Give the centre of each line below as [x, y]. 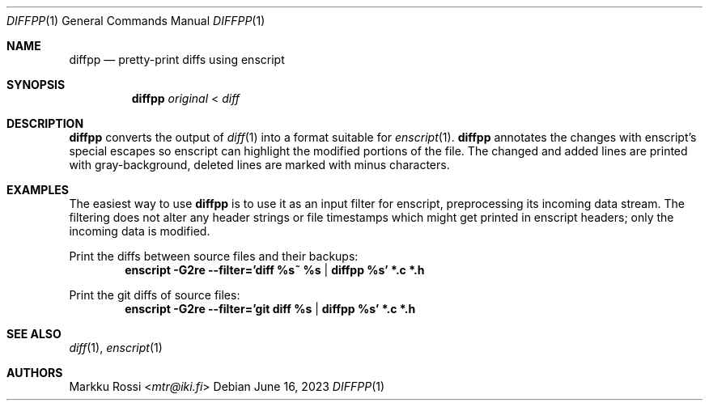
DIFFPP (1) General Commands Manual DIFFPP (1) [136, 21]
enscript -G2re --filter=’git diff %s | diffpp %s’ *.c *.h [270, 309]
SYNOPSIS [36, 85]
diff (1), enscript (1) [116, 348]
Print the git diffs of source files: [155, 295]
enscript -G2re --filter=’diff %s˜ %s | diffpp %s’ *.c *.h [275, 270]
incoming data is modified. [140, 231]
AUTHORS [35, 373]
